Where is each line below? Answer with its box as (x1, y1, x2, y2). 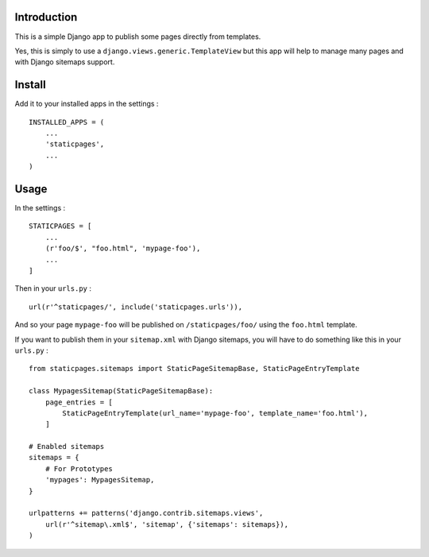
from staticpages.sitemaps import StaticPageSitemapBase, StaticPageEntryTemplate (29, 364, 360, 373)
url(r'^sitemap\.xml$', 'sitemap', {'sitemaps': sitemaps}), (44, 520, 289, 528)
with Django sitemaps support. (14, 57, 115, 67)
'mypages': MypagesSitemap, (44, 475, 155, 485)
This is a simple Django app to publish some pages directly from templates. (14, 32, 261, 41)
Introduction (14, 10, 78, 24)
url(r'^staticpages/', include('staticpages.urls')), (29, 302, 242, 311)
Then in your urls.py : (14, 284, 91, 293)
